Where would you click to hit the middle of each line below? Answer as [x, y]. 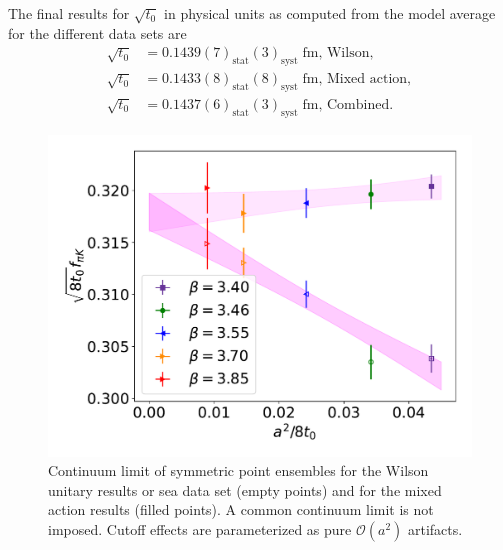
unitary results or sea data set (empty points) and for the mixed [245, 489]
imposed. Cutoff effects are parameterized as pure [200, 528]
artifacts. [435, 528]
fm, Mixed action [355, 79]
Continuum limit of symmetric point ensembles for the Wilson [238, 470]
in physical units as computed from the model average [330, 13]
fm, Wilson [336, 53]
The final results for [69, 13]
